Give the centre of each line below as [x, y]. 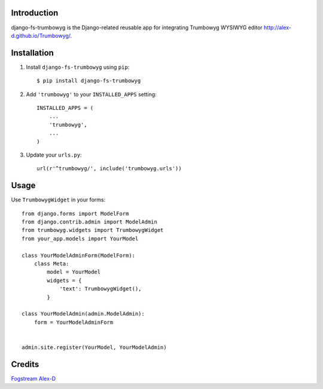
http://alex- [277, 27]
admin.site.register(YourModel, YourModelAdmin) [94, 347]
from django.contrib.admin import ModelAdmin [90, 222]
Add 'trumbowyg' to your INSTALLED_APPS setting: [91, 94]
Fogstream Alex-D [33, 378]
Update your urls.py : [54, 155]
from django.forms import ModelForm [75, 213]
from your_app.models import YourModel [80, 238]
